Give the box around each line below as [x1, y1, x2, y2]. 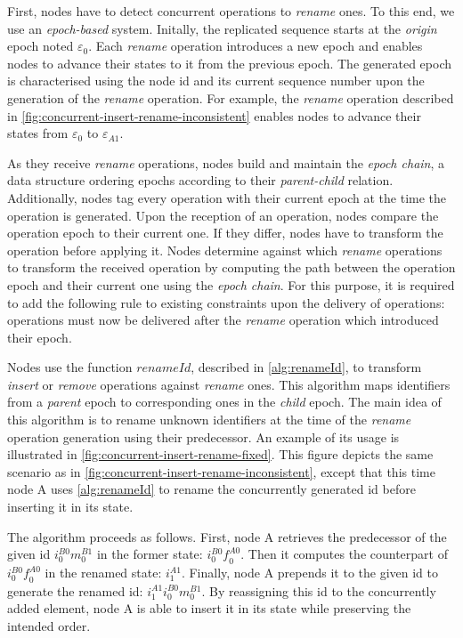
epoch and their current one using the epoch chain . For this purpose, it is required [7, 275, 455, 294]
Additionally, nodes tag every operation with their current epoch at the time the [7, 188, 447, 206]
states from [7, 124, 69, 142]
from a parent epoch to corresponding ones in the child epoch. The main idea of [7, 392, 442, 411]
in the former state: [96, 545, 203, 563]
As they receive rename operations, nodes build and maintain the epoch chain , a [7, 153, 445, 172]
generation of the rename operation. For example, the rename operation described [7, 88, 454, 107]
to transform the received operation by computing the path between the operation [7, 258, 456, 277]
